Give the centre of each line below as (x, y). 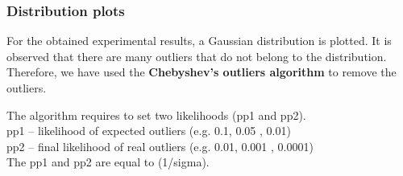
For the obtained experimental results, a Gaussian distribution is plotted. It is (199, 41)
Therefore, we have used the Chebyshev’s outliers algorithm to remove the (201, 72)
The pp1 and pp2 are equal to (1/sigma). (108, 162)
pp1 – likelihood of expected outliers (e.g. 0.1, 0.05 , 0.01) (149, 131)
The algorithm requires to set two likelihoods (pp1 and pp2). (156, 115)
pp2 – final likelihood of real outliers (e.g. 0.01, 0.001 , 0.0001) (160, 146)
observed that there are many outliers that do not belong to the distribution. (197, 56)
